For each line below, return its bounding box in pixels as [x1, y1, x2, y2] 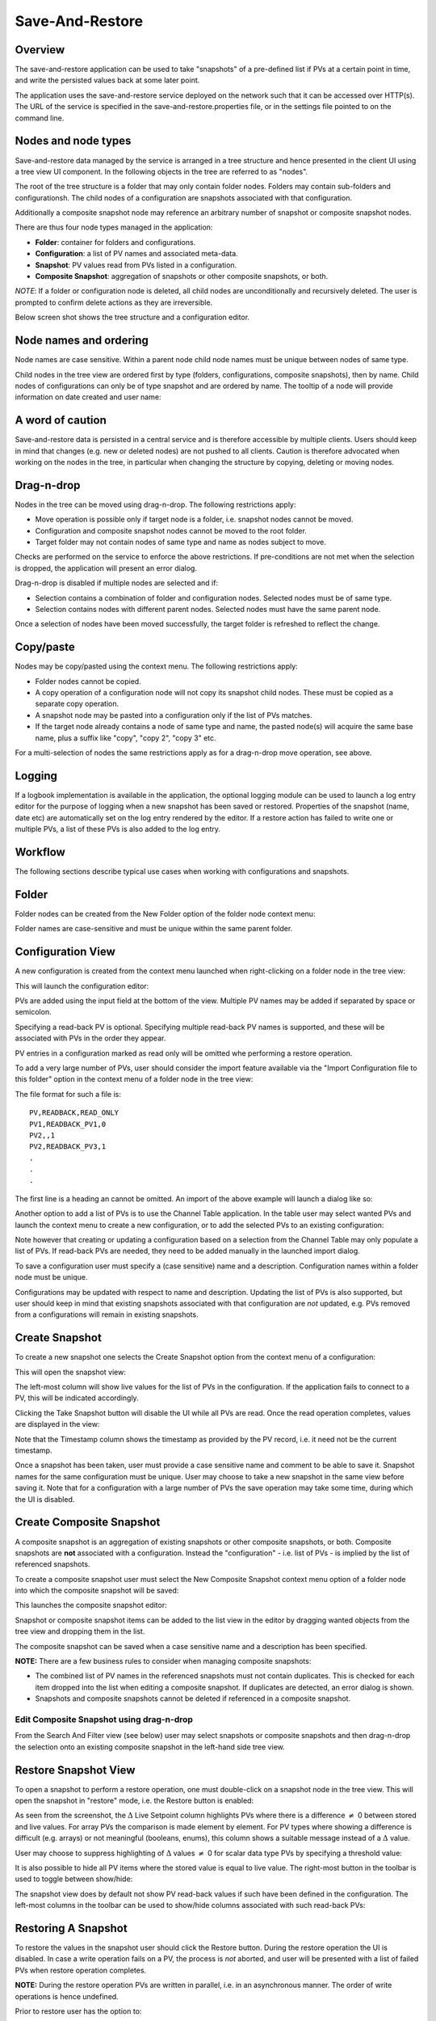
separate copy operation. [35, 699, 119, 709]
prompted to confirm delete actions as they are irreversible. [15, 297, 213, 307]
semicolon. [15, 1007, 52, 1017]
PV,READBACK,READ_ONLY [29, 1108, 119, 1117]
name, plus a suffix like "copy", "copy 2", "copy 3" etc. [35, 732, 217, 743]
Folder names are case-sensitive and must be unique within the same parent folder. [15, 924, 293, 934]
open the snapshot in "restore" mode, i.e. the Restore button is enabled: [15, 1795, 254, 1806]
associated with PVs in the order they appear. [15, 1033, 166, 1043]
